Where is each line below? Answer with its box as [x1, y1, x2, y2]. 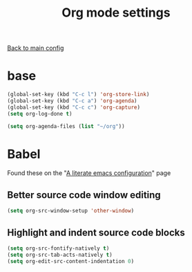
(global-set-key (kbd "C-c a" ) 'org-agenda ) [7, 98, 137, 105]
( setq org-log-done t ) [7, 110, 73, 117]
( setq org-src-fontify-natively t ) [7, 244, 110, 252]
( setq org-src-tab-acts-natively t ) [7, 251, 113, 258]
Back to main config [7, 44, 64, 53]
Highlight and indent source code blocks [7, 226, 185, 238]
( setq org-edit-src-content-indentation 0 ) [7, 257, 135, 264]
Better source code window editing [7, 189, 161, 201]
